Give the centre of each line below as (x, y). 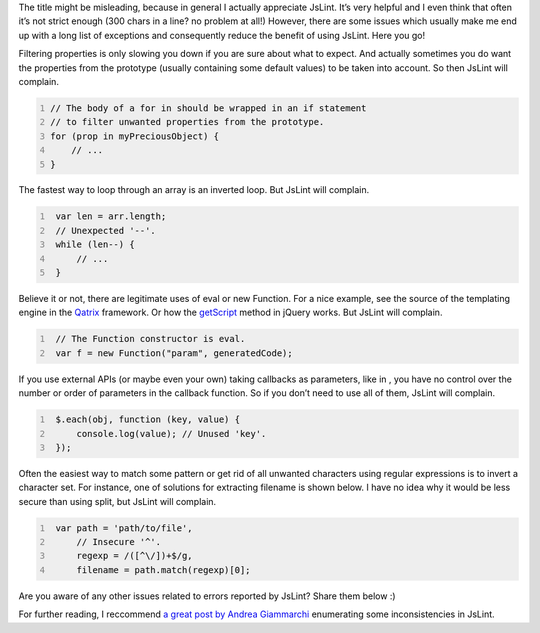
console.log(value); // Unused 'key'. (171, 433)
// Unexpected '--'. (106, 230)
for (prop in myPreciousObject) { (135, 136)
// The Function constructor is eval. (150, 339)
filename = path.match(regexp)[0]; (163, 569)
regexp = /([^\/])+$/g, (135, 556)
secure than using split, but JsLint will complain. (117, 501)
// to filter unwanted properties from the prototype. (187, 122)
